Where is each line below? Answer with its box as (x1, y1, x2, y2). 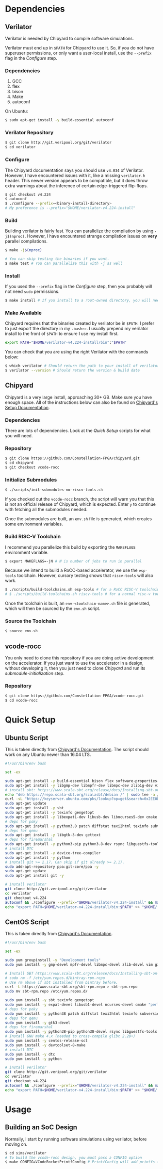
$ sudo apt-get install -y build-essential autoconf (5, 118, 114, 123)
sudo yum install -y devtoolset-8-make (5, 1042, 86, 1048)
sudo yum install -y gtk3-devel (5, 1020, 70, 1025)
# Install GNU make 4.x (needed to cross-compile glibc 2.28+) (5, 1034, 136, 1039)
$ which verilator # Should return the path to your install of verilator (5, 364, 160, 368)
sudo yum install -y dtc (5, 1052, 55, 1057)
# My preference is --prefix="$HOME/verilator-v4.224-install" (5, 206, 136, 210)
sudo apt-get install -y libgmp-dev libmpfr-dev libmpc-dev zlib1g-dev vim (5, 783, 162, 788)
